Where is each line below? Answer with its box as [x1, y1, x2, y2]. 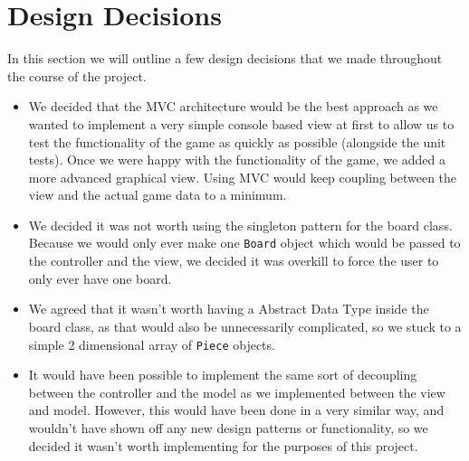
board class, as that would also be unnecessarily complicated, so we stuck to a [28, 316, 462, 335]
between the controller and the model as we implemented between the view [28, 382, 445, 401]
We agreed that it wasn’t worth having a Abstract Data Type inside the [28, 299, 429, 318]
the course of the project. [7, 66, 147, 85]
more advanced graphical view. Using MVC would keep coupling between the [28, 167, 457, 186]
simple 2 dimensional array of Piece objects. [28, 334, 275, 353]
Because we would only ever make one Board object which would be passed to [28, 233, 461, 252]
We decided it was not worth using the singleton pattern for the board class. [28, 215, 453, 234]
